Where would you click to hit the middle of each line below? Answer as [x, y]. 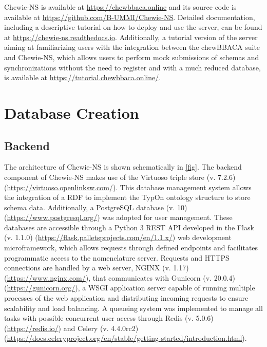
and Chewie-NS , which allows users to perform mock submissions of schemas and [132, 57]
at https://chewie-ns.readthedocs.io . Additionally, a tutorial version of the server [131, 37]
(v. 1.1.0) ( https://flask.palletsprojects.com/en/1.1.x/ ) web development [118, 237]
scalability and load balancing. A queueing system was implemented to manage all [133, 308]
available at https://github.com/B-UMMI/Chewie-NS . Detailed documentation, [130, 17]
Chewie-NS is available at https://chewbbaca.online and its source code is [120, 7]
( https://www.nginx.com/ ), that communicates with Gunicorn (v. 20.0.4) [120, 277]
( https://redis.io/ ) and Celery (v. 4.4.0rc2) [71, 328]
